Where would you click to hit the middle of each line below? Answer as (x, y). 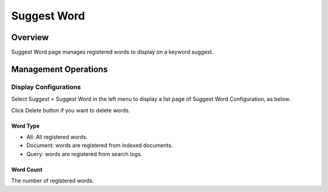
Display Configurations (46, 87)
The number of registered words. (53, 181)
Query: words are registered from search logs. (84, 154)
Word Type (25, 126)
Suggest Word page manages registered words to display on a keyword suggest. (112, 52)
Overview (30, 37)
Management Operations (60, 69)
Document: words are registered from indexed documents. (100, 145)
